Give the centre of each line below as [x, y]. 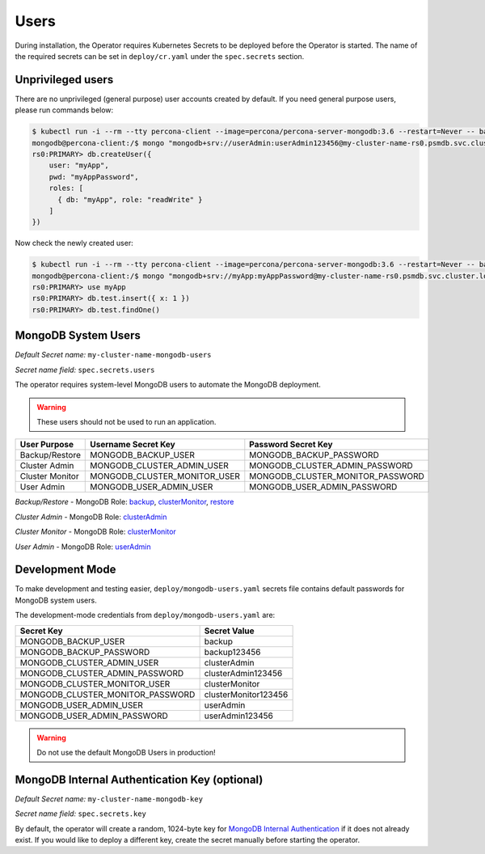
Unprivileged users [64, 80]
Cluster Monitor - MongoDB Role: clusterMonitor [96, 532]
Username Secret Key [133, 445]
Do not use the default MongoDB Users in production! [126, 752]
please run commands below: [64, 110]
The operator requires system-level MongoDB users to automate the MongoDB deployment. [168, 385]
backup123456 [232, 652]
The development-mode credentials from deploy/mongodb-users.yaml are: [145, 615]
